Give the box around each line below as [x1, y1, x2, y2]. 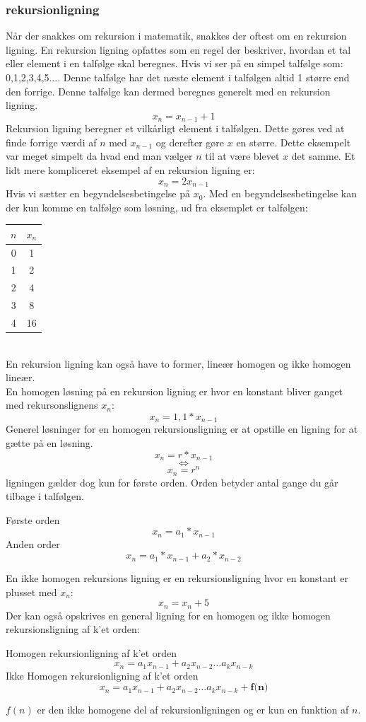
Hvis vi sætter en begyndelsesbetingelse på [6, 186, 190, 201]
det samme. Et [291, 149, 355, 163]
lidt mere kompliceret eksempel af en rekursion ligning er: [6, 163, 255, 177]
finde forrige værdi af [6, 134, 97, 149]
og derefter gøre [155, 134, 225, 149]
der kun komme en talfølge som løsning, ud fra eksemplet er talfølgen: [6, 199, 308, 214]
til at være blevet [205, 149, 280, 163]
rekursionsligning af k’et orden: [6, 622, 140, 636]
